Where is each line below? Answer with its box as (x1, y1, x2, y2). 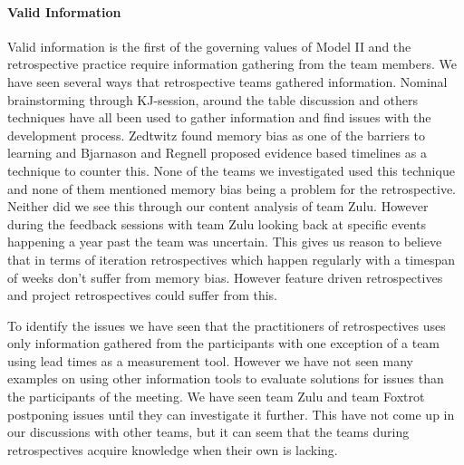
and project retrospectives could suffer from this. (7, 286, 278, 305)
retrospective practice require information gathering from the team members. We (7, 54, 457, 73)
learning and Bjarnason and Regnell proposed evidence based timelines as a (7, 143, 427, 162)
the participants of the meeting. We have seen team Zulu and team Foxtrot (7, 387, 425, 406)
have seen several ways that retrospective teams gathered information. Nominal (7, 72, 448, 91)
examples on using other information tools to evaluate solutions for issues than (7, 369, 444, 388)
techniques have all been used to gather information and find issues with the (7, 108, 431, 127)
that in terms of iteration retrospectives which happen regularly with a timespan (7, 249, 456, 268)
